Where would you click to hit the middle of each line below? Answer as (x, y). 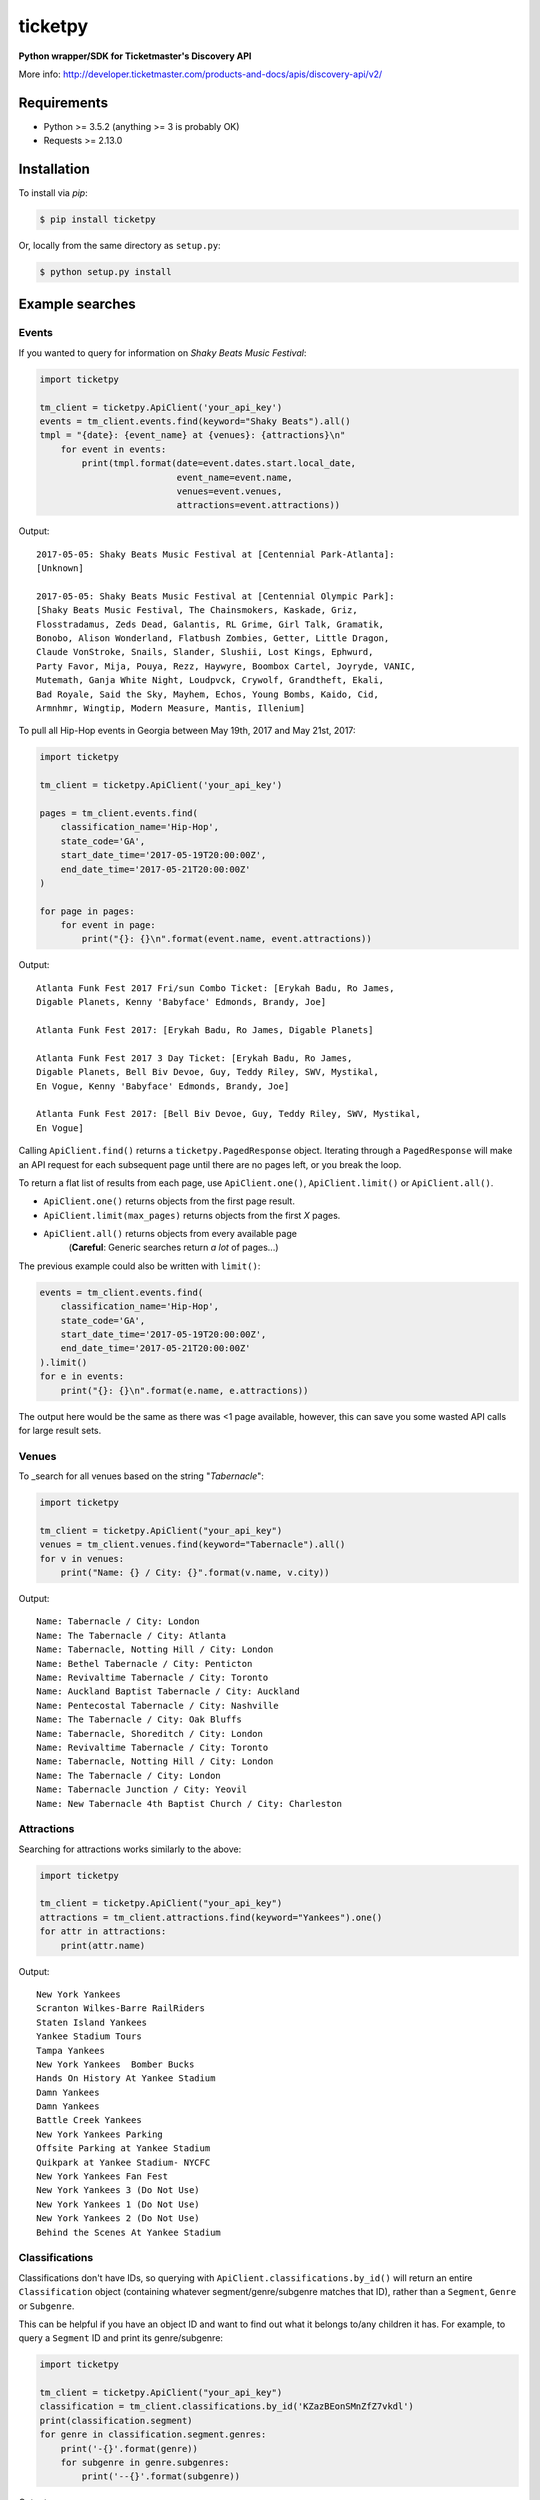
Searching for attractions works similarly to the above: (130, 1849)
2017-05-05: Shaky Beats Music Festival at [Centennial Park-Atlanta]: (215, 554)
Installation (54, 169)
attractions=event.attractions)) (258, 505)
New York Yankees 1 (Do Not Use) (118, 2204)
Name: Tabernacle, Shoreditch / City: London (150, 1733)
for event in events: (113, 449)
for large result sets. (60, 1430)
